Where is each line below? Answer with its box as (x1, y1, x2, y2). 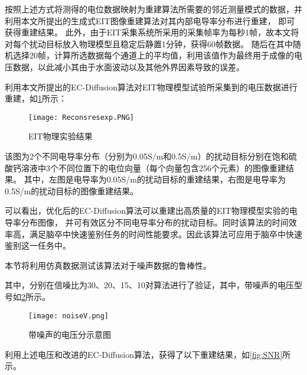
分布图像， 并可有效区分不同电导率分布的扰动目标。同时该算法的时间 (21, 216, 289, 228)
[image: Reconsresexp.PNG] (28, 113, 134, 122)
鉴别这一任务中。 (5, 239, 71, 252)
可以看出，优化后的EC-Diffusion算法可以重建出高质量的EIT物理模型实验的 (5, 204, 289, 217)
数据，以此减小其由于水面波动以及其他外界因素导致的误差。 (12, 60, 244, 73)
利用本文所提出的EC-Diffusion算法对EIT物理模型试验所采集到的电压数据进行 (5, 80, 298, 93)
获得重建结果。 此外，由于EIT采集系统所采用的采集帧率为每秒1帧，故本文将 (5, 26, 299, 38)
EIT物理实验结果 (28, 130, 93, 142)
